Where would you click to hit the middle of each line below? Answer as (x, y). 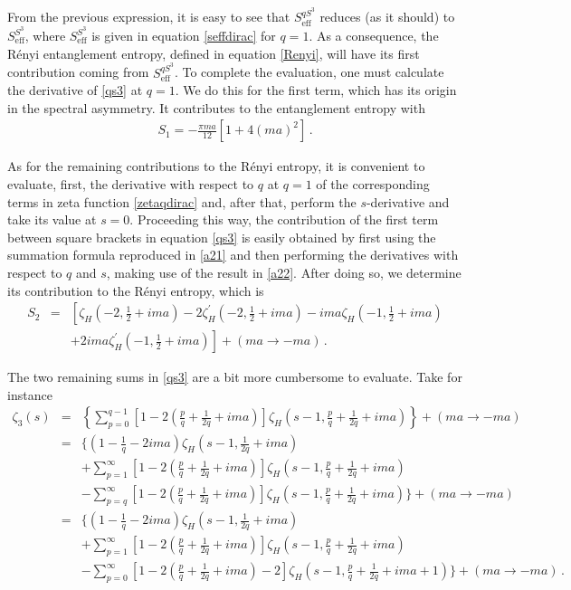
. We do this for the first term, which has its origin (316, 90)
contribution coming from (78, 72)
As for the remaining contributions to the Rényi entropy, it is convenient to (216, 166)
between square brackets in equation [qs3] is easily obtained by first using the (222, 237)
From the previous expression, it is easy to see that (149, 17)
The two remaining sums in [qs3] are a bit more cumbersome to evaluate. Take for (235, 377)
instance (30, 394)
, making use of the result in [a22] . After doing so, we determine (284, 272)
